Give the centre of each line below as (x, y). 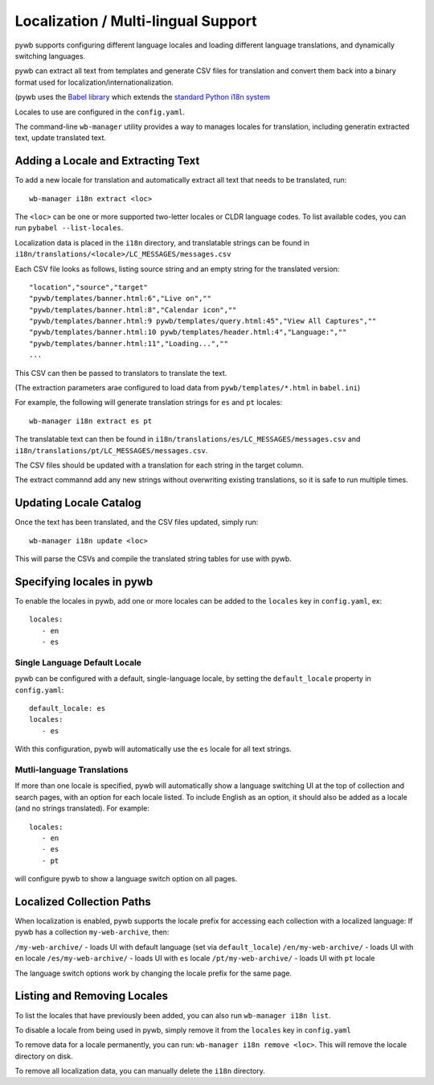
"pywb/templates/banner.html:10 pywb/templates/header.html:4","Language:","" (188, 332)
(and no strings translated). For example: (82, 808)
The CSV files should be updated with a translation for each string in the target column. (159, 465)
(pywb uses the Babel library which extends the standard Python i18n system (143, 97)
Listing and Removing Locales (92, 996)
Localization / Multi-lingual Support (136, 21)
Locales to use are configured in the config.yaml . (100, 112)
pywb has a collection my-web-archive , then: (92, 932)
